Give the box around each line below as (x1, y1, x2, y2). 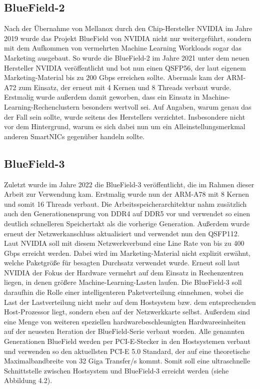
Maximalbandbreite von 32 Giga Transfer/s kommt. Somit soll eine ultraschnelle (4, 355, 250, 366)
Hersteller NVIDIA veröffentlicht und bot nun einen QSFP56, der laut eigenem (4, 62, 246, 73)
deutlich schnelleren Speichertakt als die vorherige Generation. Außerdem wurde (4, 218, 249, 228)
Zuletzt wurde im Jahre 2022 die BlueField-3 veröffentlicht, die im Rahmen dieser (4, 179, 254, 189)
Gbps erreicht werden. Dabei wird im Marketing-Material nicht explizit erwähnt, (4, 247, 251, 258)
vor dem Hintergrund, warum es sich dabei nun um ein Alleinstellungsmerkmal (4, 121, 245, 132)
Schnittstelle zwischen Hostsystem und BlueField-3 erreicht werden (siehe (4, 365, 229, 375)
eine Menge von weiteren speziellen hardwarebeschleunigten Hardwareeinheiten (4, 316, 246, 326)
